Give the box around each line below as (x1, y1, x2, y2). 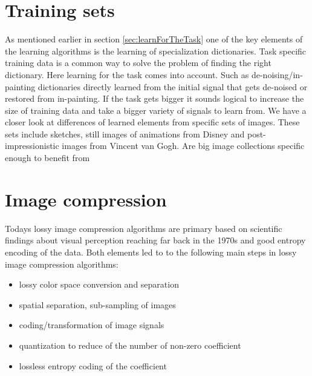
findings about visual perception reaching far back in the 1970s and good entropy (5, 234, 306, 246)
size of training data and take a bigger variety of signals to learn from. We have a (5, 104, 307, 116)
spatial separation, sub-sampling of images (19, 298, 176, 311)
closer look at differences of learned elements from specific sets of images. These (5, 116, 300, 128)
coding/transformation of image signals (19, 318, 164, 331)
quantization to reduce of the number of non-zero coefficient (19, 338, 241, 351)
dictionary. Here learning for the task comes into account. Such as (5, 68, 249, 81)
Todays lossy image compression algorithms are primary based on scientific (5, 222, 282, 234)
